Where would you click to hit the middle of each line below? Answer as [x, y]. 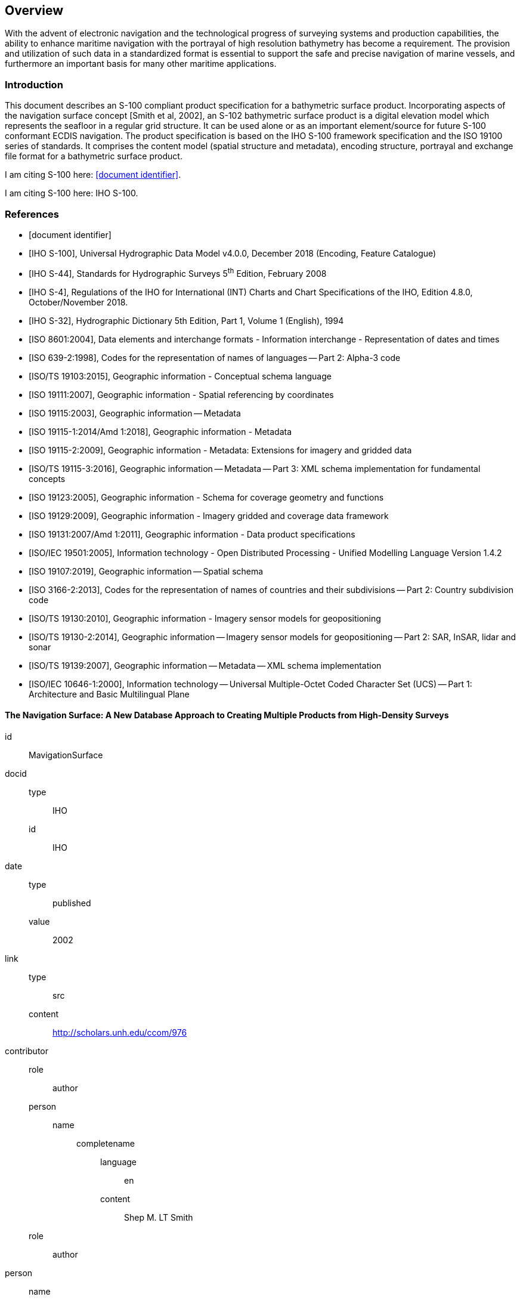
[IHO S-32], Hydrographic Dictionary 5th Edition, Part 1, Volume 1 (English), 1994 [186, 320]
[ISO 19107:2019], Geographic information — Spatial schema [146, 571]
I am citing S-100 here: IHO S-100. [72, 193]
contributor [27, 1051]
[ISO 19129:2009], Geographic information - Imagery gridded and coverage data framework [209, 515]
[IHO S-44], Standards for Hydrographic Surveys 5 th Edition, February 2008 [178, 272]
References [32, 214]
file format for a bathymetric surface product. [94, 156]
